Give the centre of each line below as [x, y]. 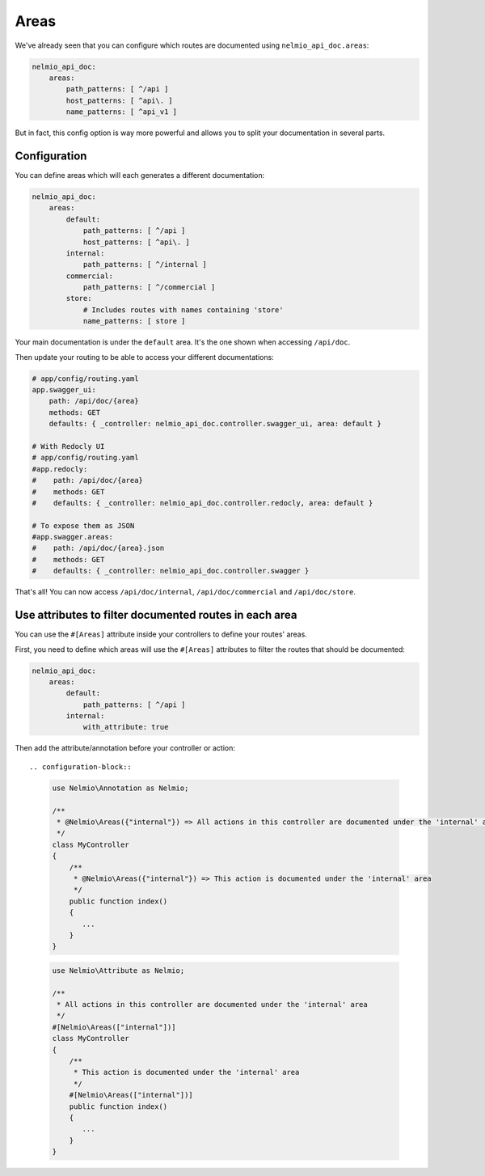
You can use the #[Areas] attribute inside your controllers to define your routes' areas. [161, 634]
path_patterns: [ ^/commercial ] [149, 288]
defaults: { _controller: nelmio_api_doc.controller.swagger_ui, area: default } [215, 424]
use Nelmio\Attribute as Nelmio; [118, 970]
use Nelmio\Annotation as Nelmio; [120, 788]
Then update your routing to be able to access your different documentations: [144, 357]
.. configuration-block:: [81, 767]
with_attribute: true [126, 727]
